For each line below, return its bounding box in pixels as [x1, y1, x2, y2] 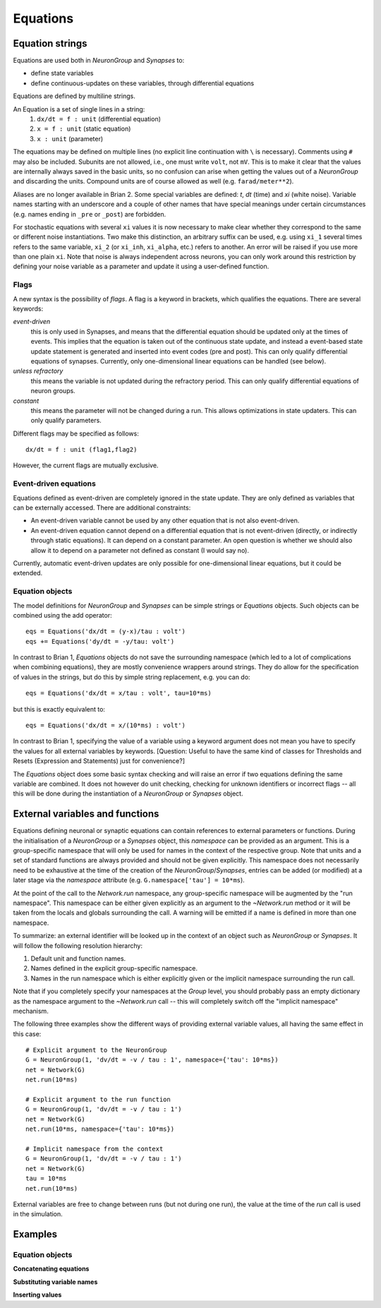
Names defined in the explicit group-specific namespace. [30, 964, 198, 973]
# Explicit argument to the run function [25, 1096, 171, 1104]
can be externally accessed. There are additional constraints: [13, 503, 191, 512]
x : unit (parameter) [37, 134, 104, 143]
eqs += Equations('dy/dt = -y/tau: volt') [25, 637, 175, 645]
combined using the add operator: [13, 611, 112, 619]
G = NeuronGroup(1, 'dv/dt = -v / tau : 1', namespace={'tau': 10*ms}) [25, 1056, 279, 1064]
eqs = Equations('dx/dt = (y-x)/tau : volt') [25, 628, 186, 635]
